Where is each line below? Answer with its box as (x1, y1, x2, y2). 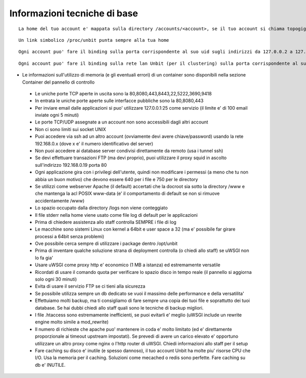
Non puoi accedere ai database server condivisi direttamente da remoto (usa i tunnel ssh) (35, 148, 223, 154)
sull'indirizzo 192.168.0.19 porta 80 (35, 162, 107, 168)
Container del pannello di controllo (22, 79, 95, 85)
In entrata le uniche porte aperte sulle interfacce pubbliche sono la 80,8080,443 (35, 97, 204, 104)
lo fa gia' (35, 255, 54, 261)
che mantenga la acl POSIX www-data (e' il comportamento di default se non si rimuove (35, 190, 220, 196)
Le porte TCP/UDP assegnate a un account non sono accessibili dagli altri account (35, 119, 209, 125)
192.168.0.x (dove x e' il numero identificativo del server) (35, 140, 154, 146)
